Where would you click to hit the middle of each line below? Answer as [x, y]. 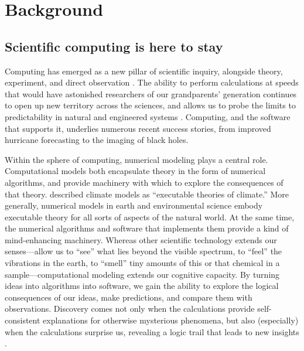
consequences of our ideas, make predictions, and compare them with [129, 297]
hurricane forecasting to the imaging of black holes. [97, 140]
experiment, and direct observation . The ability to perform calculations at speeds [152, 82]
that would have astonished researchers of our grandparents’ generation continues [151, 93]
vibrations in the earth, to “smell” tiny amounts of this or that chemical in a [142, 263]
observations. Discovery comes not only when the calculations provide [130, 309]
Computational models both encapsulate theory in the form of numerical [135, 171]
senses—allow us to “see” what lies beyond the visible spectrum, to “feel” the [144, 251]
